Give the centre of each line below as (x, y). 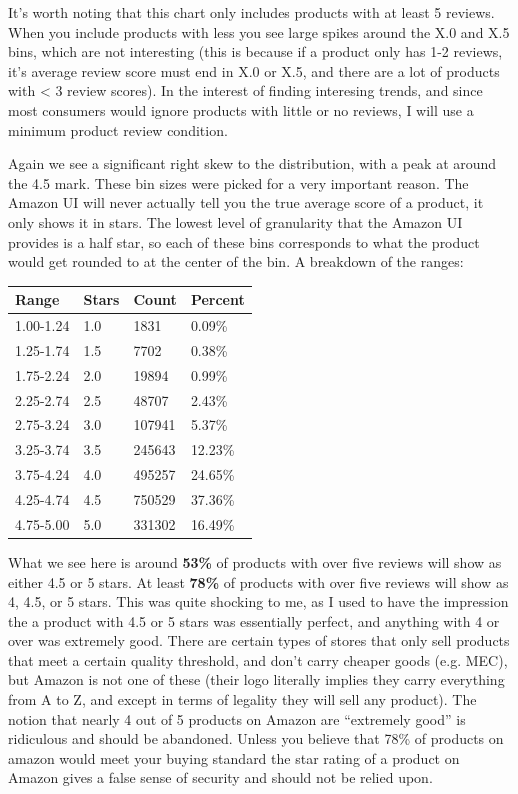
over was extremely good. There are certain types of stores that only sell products (259, 640)
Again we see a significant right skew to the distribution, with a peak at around (252, 163)
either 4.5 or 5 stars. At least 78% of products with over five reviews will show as (258, 581)
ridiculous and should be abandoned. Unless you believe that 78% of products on (256, 738)
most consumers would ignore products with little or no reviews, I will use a (241, 109)
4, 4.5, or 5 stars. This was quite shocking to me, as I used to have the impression (258, 601)
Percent (217, 299)
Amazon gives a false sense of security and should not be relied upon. (220, 777)
